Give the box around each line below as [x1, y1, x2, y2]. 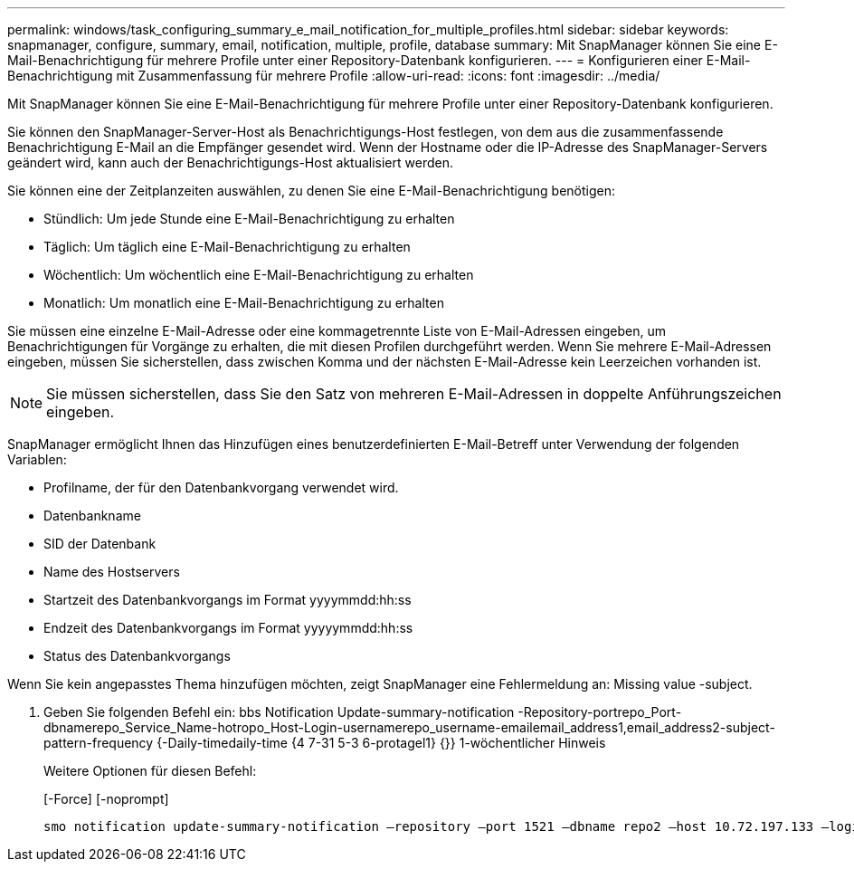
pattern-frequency [43, 735, 154, 750]
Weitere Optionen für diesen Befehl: [43, 763, 257, 778]
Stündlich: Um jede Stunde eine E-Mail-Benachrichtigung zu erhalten [43, 211, 455, 226]
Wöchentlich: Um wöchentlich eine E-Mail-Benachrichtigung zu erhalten [43, 267, 474, 282]
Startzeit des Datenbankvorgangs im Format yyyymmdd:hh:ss [43, 592, 412, 607]
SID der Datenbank [43, 536, 157, 551]
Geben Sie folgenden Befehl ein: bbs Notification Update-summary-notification [43, 704, 515, 720]
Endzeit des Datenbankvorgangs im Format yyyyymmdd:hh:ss [43, 620, 413, 635]
